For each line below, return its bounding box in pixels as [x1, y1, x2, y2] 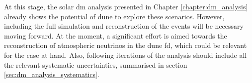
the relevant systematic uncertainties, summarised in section [4, 59, 187, 70]
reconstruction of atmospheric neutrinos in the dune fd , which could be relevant [4, 40, 247, 50]
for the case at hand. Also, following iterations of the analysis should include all [4, 49, 247, 60]
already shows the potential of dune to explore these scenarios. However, [4, 11, 225, 21]
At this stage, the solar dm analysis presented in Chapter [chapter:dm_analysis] [4, 1, 248, 11]
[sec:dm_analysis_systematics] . [4, 69, 99, 80]
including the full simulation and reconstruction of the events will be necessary [4, 21, 244, 31]
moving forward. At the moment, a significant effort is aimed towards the [4, 30, 227, 41]
